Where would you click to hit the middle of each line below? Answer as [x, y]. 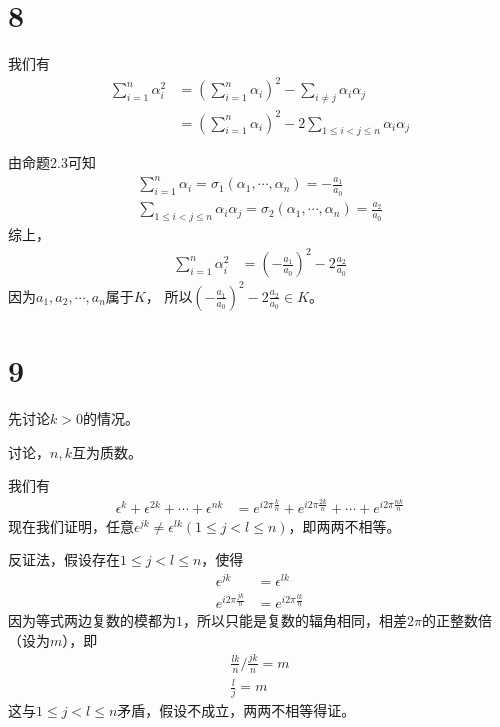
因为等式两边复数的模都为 [92, 620]
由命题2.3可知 [52, 162]
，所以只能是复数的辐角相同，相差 [295, 620]
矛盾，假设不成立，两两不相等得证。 [236, 710]
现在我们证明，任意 [71, 525]
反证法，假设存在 [64, 559]
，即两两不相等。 [344, 525]
